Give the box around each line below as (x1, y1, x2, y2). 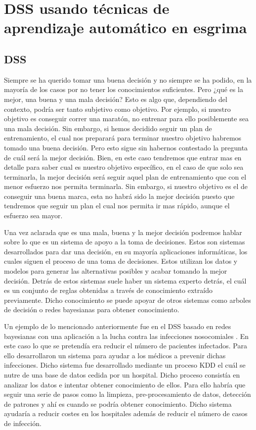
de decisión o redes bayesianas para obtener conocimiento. (4, 304, 179, 315)
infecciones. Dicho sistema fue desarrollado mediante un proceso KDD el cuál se (4, 360, 246, 370)
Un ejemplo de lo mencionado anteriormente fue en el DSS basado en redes (4, 321, 231, 332)
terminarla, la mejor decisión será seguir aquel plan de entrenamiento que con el (4, 171, 247, 182)
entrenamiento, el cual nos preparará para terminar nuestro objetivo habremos (4, 133, 242, 143)
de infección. (4, 418, 42, 428)
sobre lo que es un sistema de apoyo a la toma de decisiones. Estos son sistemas (4, 237, 245, 247)
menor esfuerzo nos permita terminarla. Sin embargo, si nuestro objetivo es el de (4, 181, 248, 191)
